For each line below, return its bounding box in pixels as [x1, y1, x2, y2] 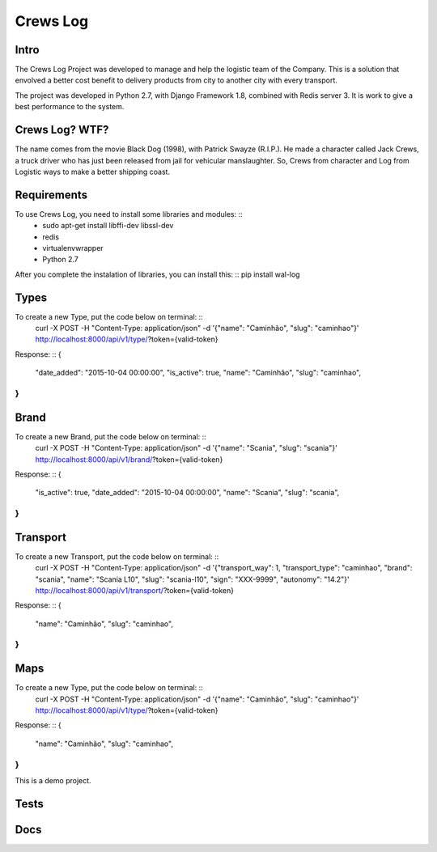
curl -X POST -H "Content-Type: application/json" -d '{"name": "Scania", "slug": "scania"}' [35, 443, 337, 453]
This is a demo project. [15, 775, 92, 785]
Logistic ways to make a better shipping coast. [15, 167, 170, 176]
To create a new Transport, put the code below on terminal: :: [15, 551, 219, 562]
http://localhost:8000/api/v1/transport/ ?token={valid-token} [35, 585, 235, 595]
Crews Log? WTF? [15, 123, 109, 137]
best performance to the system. [15, 102, 125, 112]
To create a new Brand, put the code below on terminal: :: [15, 431, 206, 441]
